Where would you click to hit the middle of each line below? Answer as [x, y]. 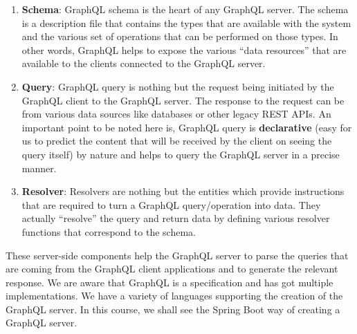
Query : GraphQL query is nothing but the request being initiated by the [178, 86]
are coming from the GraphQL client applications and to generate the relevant [172, 269]
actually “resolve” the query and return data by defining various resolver [176, 218]
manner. [39, 168]
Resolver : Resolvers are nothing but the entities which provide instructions [183, 191]
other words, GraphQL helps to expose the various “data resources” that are [184, 49]
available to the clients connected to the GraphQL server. [144, 63]
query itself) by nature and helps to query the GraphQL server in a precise [181, 154]
